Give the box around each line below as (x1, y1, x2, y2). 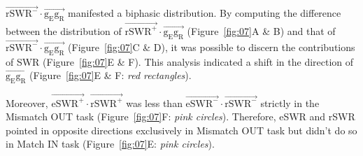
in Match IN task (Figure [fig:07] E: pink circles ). (6, 136, 215, 151)
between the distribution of (6, 23, 122, 38)
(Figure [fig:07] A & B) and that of (187, 23, 336, 38)
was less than (126, 95, 183, 110)
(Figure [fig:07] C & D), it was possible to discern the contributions (68, 39, 355, 54)
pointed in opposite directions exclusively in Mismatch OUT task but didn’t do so (6, 122, 357, 137)
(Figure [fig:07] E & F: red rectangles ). (29, 68, 192, 83)
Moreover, (6, 95, 48, 110)
